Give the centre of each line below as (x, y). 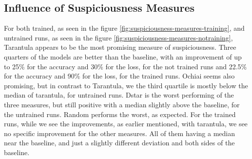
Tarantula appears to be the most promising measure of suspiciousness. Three (120, 47)
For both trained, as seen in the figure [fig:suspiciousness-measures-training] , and (124, 28)
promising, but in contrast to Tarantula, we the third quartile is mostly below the (126, 85)
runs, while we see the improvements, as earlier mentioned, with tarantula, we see (126, 124)
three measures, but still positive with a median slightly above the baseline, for (122, 104)
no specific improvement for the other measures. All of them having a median (120, 133)
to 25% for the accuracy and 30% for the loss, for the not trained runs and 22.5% (126, 66)
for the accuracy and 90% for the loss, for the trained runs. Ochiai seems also (119, 76)
